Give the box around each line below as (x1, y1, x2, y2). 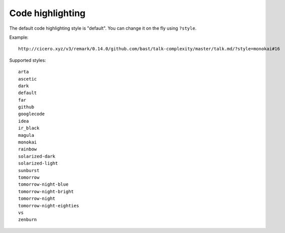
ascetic (18, 76, 37, 82)
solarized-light (18, 161, 58, 166)
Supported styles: (9, 57, 46, 63)
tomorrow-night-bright (18, 189, 74, 194)
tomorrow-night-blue (18, 182, 69, 187)
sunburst (18, 168, 40, 173)
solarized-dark (18, 153, 56, 159)
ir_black (18, 125, 40, 131)
